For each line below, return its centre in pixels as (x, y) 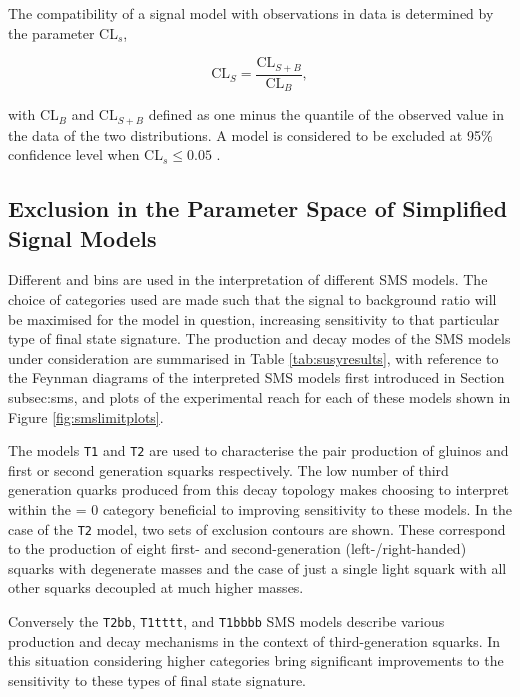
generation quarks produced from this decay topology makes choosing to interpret (259, 489)
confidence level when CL (85, 154)
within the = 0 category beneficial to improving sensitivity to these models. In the (260, 508)
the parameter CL (63, 32)
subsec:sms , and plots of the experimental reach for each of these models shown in (259, 396)
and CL (94, 114)
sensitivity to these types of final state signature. (157, 679)
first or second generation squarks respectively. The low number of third (228, 469)
